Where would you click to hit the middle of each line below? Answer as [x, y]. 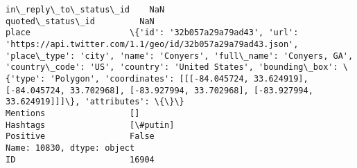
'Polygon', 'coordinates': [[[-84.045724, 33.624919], [179, 78]
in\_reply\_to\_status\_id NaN [85, 10]
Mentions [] [73, 113]
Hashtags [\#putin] [90, 125]
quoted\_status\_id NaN [80, 21]
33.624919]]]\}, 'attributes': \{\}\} [95, 102]
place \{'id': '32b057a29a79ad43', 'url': [152, 33]
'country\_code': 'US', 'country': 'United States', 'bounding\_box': [172, 67]
